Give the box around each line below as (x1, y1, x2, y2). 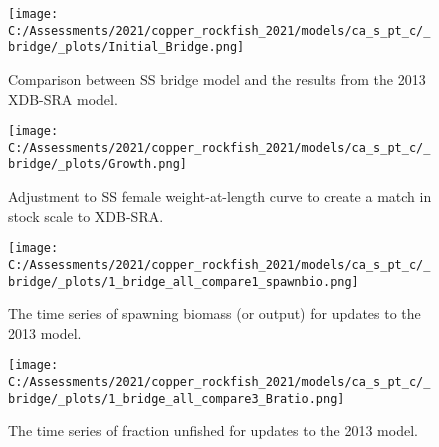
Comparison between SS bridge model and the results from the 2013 (8, 68, 426, 89)
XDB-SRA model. (8, 88, 118, 109)
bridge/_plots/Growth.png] (8, 157, 187, 172)
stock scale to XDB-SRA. (8, 205, 164, 226)
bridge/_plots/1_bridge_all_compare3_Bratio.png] (8, 391, 345, 406)
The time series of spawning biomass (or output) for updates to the (8, 303, 421, 324)
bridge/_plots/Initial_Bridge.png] (8, 40, 245, 55)
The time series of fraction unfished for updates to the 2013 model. (8, 420, 418, 441)
